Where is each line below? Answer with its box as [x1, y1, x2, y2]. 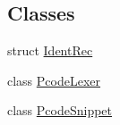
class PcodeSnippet [7, 101, 113, 120]
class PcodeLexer [7, 71, 101, 89]
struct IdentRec [7, 41, 93, 60]
